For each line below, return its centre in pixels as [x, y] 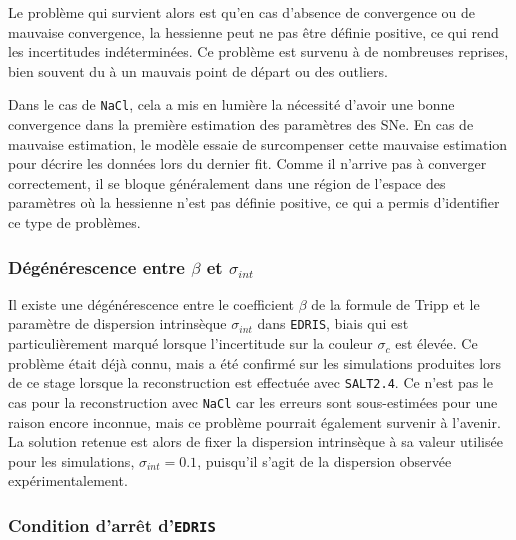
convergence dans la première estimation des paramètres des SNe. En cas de [241, 124]
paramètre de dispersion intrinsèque [117, 323]
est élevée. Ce [436, 343]
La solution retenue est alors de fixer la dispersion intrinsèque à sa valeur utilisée [255, 441]
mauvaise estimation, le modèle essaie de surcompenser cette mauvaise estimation [258, 143]
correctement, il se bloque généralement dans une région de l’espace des [227, 182]
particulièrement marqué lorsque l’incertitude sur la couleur [190, 343]
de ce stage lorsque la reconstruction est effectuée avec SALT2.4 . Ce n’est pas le [250, 382]
